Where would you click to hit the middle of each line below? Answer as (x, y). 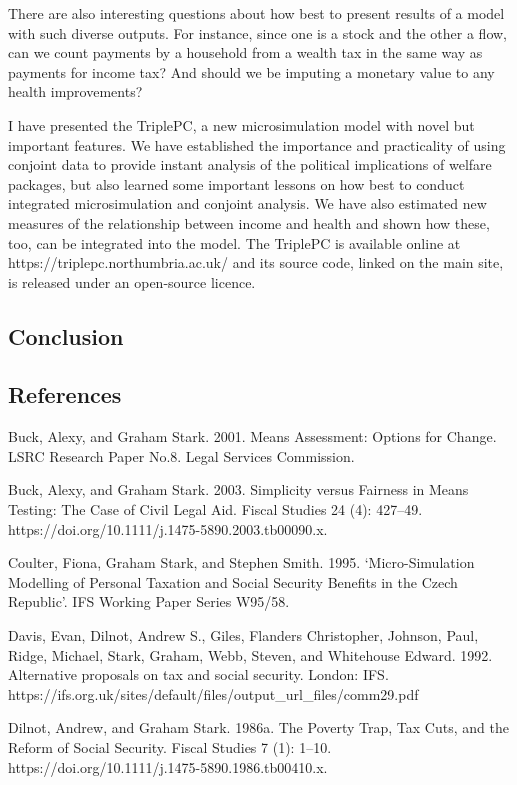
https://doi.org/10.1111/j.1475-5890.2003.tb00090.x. (168, 528)
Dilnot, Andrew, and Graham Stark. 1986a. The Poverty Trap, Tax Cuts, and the (258, 727)
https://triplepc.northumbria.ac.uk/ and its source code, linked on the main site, (256, 262)
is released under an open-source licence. (132, 281)
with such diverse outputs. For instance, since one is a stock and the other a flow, (257, 32)
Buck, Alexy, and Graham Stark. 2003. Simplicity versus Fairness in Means (238, 489)
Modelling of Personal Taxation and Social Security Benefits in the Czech (233, 581)
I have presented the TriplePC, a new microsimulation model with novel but (241, 124)
